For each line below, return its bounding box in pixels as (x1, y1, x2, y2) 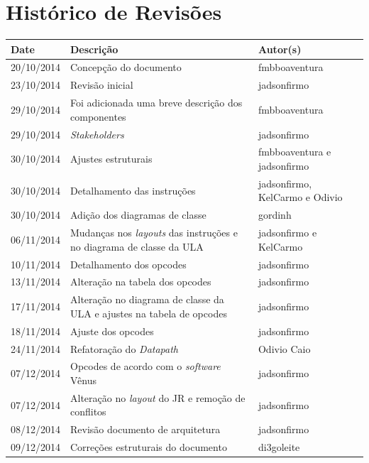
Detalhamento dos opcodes (70, 256, 187, 271)
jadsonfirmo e (258, 225, 317, 240)
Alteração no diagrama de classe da (70, 292, 224, 307)
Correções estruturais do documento (70, 440, 227, 454)
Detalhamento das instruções (70, 183, 196, 197)
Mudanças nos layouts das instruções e (70, 225, 238, 240)
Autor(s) (258, 41, 302, 56)
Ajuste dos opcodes (70, 323, 154, 338)
